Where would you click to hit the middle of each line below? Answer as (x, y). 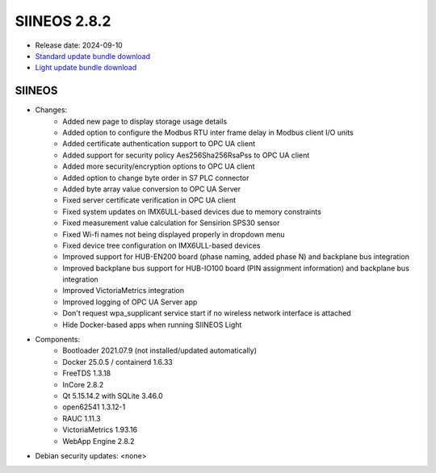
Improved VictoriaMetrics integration (124, 291)
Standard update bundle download (93, 56)
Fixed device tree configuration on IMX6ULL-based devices (161, 245)
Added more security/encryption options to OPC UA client (159, 166)
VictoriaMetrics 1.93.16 (100, 430)
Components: (58, 340)
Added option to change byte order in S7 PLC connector (156, 178)
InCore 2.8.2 (83, 384)
